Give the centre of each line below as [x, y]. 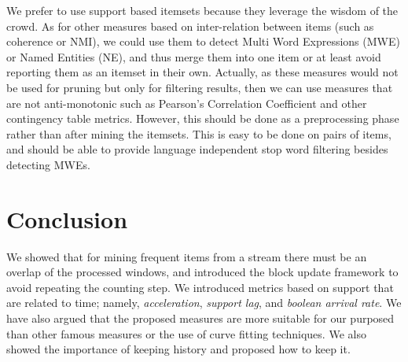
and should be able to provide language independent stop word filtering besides [197, 149]
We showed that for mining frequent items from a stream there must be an [187, 256]
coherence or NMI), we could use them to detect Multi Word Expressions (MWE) [203, 41]
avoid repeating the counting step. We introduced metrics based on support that [200, 287]
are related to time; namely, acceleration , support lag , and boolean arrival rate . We [204, 303]
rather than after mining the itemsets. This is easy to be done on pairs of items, [199, 133]
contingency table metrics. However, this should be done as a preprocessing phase [203, 118]
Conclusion [67, 218]
